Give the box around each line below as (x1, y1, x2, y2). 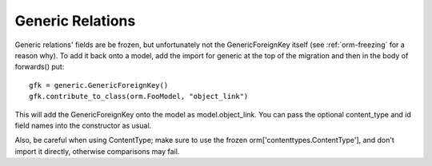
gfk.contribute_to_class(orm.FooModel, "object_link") (29, 92, 249, 101)
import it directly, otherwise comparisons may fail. (14, 146, 180, 156)
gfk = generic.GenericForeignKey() (29, 81, 169, 89)
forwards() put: (14, 62, 65, 72)
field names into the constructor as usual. (14, 121, 152, 130)
